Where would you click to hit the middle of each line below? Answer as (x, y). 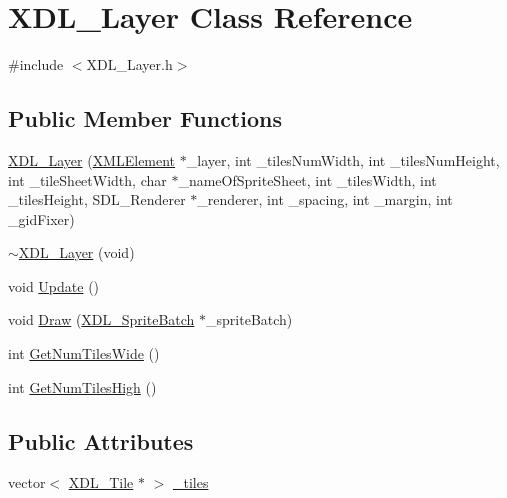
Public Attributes (101, 440)
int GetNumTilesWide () (84, 353)
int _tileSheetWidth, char (87, 179)
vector (27, 482)
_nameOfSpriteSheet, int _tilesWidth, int (307, 179)
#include (36, 64)
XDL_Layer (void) (76, 252)
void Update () (54, 285)
